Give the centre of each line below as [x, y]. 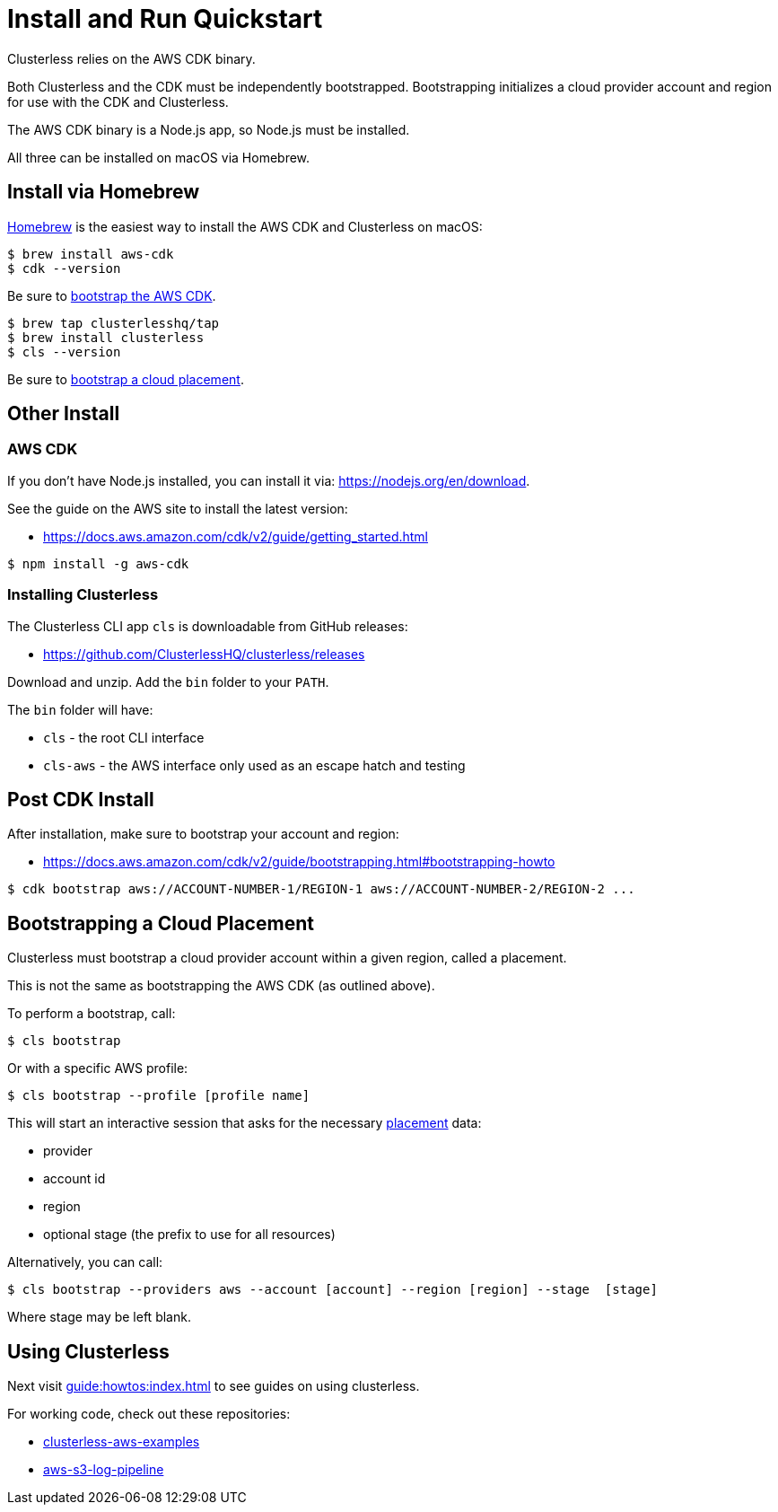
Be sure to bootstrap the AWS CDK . [112, 295]
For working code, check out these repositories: [149, 1414]
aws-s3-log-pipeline [104, 1470]
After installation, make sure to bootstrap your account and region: [203, 834]
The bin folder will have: [80, 709]
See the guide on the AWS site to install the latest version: [178, 508]
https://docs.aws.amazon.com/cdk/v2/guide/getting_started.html [236, 536]
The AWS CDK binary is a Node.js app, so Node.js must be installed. [209, 129]
